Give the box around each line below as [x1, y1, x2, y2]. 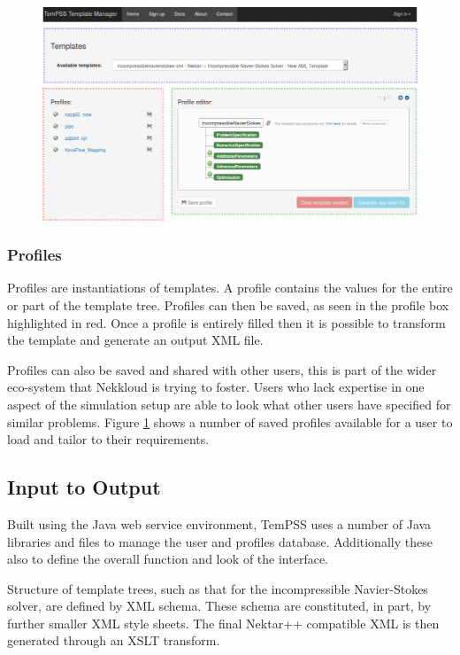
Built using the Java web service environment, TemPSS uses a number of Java [7, 514, 432, 533]
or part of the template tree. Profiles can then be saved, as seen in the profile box [7, 295, 449, 314]
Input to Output [7, 473, 161, 501]
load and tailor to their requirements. [7, 430, 210, 448]
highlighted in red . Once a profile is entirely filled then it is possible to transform [7, 313, 446, 331]
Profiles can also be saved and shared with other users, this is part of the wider [7, 360, 437, 378]
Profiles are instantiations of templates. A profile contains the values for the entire [7, 278, 453, 297]
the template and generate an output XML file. [7, 331, 264, 349]
